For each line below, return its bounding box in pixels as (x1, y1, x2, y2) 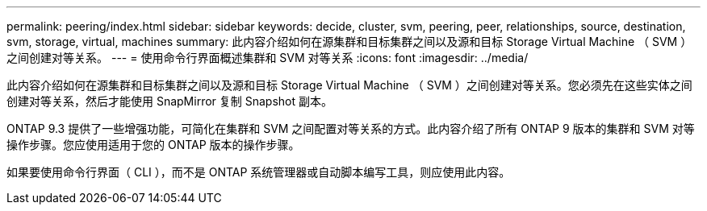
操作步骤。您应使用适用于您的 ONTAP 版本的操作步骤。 (6, 138, 300, 151)
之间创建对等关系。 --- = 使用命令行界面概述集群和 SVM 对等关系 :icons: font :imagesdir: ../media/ (6, 51, 529, 64)
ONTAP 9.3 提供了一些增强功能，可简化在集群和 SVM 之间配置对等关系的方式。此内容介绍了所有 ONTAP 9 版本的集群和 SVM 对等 (6, 122, 695, 135)
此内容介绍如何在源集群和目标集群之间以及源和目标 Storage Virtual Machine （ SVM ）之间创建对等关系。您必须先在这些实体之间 (6, 78, 692, 92)
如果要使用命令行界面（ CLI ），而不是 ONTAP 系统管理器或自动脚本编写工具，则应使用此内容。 (6, 165, 511, 179)
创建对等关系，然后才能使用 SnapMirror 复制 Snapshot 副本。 (6, 94, 333, 108)
